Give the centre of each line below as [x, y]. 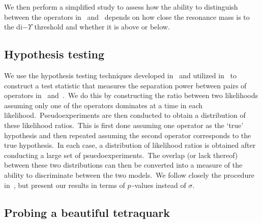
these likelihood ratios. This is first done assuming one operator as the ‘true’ [124, 125]
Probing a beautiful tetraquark [87, 212]
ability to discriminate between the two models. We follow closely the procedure [129, 174]
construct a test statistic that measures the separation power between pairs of [125, 85]
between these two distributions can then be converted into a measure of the [123, 165]
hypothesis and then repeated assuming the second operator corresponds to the [128, 135]
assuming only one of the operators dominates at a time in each [104, 105]
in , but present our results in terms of [65, 185]
